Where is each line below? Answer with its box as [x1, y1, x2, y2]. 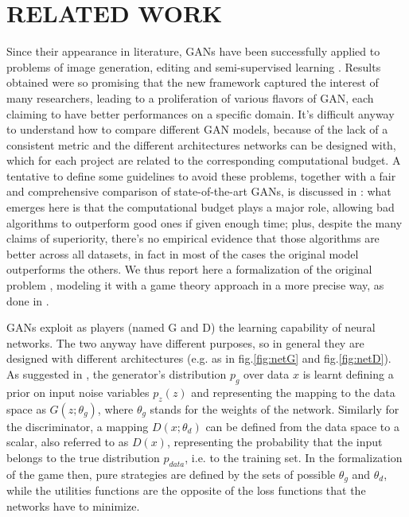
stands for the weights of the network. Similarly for [150, 400, 399, 417]
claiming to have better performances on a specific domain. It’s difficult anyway [6, 105, 395, 122]
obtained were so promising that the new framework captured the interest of [6, 74, 379, 91]
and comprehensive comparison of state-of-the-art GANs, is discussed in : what [6, 183, 391, 200]
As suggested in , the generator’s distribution [6, 366, 227, 382]
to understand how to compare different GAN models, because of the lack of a [6, 121, 388, 138]
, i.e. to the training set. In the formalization [185, 449, 403, 465]
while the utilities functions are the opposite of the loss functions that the [6, 482, 366, 499]
